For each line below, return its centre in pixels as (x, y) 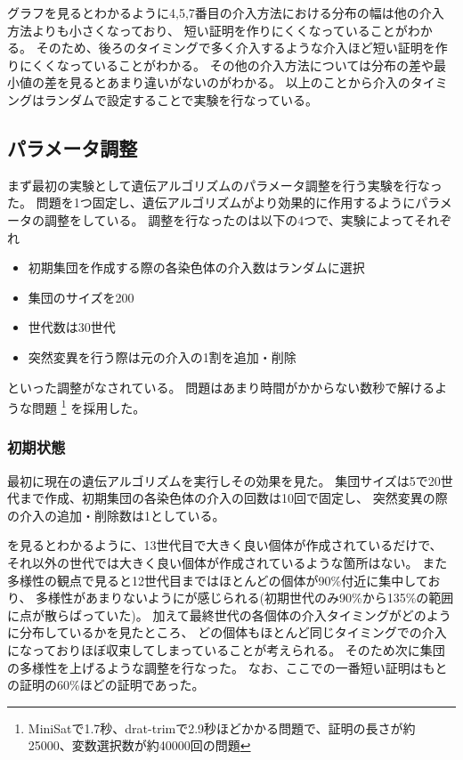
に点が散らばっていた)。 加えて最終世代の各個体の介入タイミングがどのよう (229, 614)
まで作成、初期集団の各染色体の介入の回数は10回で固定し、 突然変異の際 (233, 498)
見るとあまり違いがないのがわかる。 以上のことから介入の (240, 82)
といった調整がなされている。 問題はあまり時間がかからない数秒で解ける (221, 387)
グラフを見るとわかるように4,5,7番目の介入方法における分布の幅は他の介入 (226, 12)
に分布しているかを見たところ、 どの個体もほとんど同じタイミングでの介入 (227, 632)
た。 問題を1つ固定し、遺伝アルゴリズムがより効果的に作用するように (211, 202)
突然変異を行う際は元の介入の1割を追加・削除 (162, 356)
